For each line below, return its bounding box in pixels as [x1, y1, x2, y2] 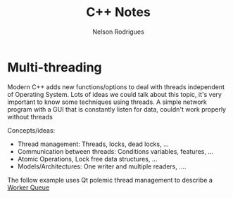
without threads [7, 112, 53, 121]
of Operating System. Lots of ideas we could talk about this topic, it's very [7, 90, 222, 98]
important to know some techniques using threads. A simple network [7, 98, 208, 106]
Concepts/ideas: [7, 126, 56, 134]
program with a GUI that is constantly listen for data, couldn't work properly [7, 105, 227, 113]
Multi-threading [7, 59, 102, 75]
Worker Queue [7, 183, 50, 192]
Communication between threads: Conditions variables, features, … [17, 147, 213, 155]
